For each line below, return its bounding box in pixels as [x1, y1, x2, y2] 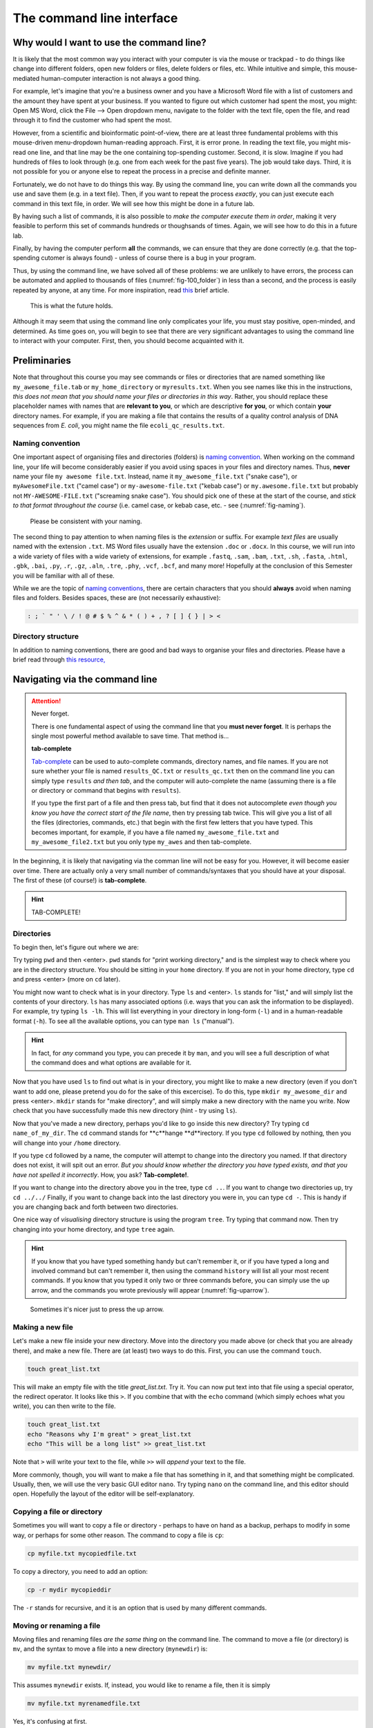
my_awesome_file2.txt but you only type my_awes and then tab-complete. [31, 837, 252, 846]
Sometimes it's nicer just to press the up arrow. [30, 1305, 164, 1313]
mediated [12, 74, 40, 82]
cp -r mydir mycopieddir [27, 1586, 112, 1593]
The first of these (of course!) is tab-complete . [12, 876, 147, 885]
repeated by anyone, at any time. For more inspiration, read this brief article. [12, 285, 229, 294]
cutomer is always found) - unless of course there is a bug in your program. [41, 254, 256, 262]
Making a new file [12, 1322, 74, 1332]
